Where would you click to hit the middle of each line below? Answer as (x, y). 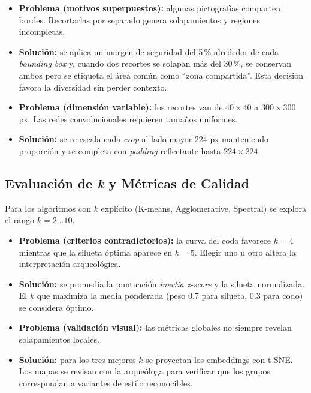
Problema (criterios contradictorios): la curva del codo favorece (145, 240)
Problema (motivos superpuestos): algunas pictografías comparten (150, 8)
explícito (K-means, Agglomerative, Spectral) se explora (204, 208)
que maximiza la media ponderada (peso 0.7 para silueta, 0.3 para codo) (170, 295)
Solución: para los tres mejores (77, 359)
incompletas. (42, 31)
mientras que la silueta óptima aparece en (96, 252)
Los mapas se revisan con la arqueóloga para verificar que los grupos (145, 371)
